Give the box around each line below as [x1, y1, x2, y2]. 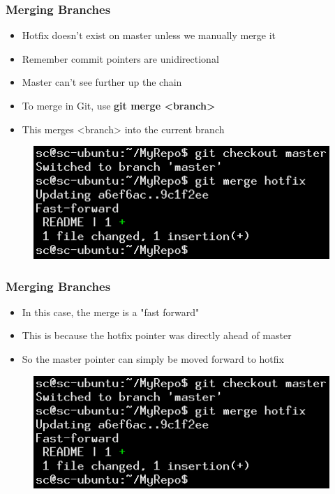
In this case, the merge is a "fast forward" [22, 304, 200, 319]
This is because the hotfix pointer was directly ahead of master [22, 328, 292, 343]
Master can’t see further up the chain [22, 75, 182, 89]
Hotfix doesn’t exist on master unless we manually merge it [22, 28, 276, 43]
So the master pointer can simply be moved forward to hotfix [22, 352, 284, 366]
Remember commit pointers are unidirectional [22, 51, 219, 66]
